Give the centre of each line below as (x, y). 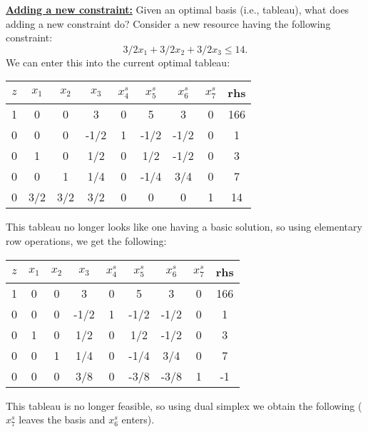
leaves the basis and (62, 420)
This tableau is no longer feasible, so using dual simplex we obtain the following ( (184, 405)
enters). (138, 420)
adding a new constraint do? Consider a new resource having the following (168, 23)
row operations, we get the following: (86, 240)
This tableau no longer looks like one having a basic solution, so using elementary (184, 227)
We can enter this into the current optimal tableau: (118, 62)
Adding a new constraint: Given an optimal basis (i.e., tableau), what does (178, 9)
